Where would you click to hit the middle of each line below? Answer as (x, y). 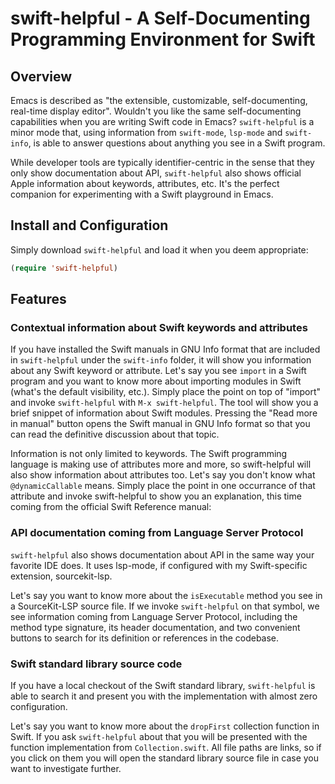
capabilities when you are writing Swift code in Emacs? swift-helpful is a (162, 121)
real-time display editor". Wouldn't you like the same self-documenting (156, 111)
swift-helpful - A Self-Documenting (160, 18)
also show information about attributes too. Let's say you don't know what (163, 475)
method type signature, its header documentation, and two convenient (155, 627)
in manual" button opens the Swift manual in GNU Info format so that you (160, 424)
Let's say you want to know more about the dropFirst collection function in (165, 726)
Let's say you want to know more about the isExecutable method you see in (166, 595)
